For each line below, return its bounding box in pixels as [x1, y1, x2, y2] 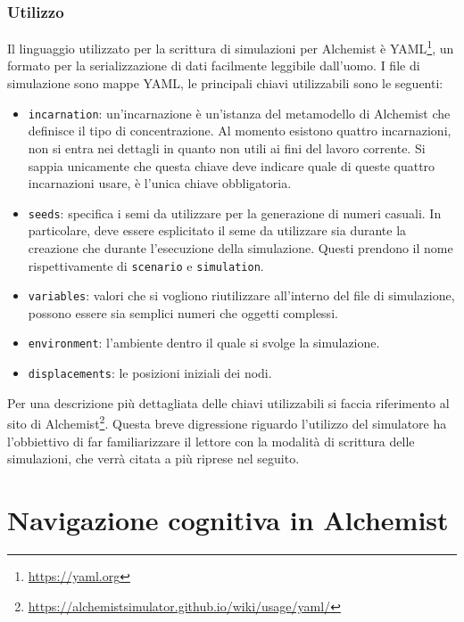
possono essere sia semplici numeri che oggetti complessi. [28, 303, 338, 322]
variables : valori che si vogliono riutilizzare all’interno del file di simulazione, [28, 286, 455, 305]
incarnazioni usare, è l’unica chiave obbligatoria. [28, 174, 292, 192]
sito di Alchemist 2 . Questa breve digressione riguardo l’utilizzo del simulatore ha [7, 412, 447, 432]
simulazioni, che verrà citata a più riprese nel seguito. [7, 449, 300, 468]
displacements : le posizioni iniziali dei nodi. [28, 364, 272, 382]
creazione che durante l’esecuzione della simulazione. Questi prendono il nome [28, 238, 453, 257]
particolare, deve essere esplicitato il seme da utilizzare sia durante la [28, 221, 407, 240]
